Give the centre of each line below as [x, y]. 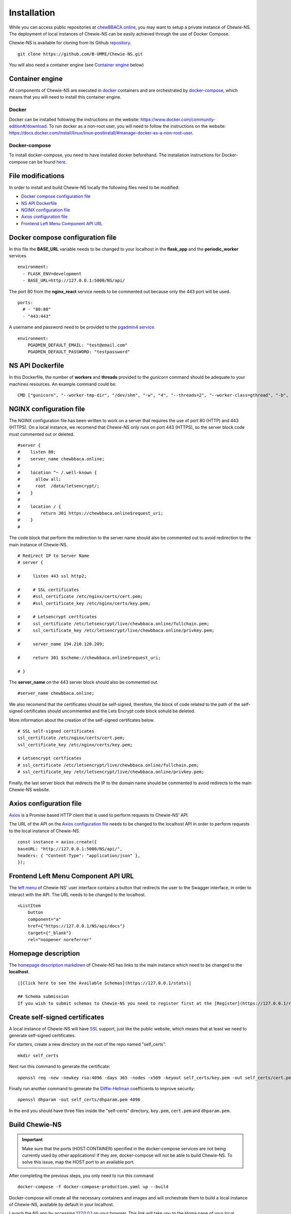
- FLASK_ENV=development [52, 274]
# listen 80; [37, 452]
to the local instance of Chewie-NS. [44, 831]
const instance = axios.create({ [57, 842]
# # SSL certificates [48, 590]
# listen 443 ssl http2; [52, 576]
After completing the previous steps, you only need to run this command [81, 1176]
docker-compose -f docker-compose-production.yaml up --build [93, 1187]
